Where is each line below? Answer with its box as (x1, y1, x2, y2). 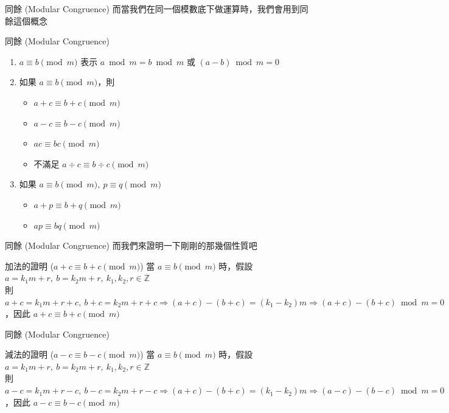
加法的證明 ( (5, 259, 54, 272)
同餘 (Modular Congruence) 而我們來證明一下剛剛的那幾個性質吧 (5, 239, 257, 252)
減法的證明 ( (5, 348, 54, 361)
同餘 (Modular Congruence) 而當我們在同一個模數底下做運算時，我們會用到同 (5, 2, 308, 15)
